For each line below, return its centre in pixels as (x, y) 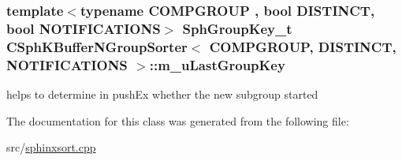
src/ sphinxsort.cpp (51, 147)
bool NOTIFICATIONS (84, 28)
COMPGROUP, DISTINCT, (303, 46)
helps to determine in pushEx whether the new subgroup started (162, 94)
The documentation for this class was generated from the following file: (178, 120)
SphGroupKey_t (237, 28)
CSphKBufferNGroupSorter (97, 46)
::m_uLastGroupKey (217, 64)
